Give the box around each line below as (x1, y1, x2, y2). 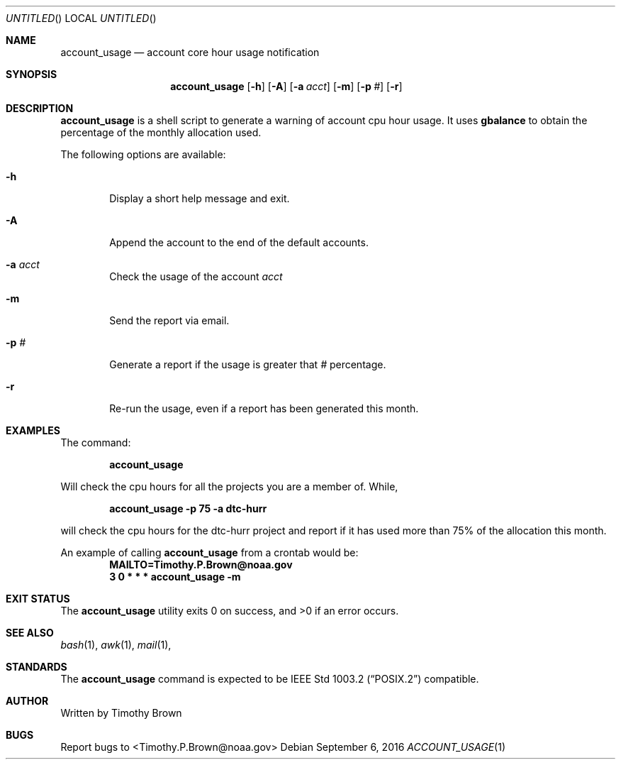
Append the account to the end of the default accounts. (109, 236, 369, 248)
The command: (60, 436, 131, 448)
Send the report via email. (109, 314, 230, 326)
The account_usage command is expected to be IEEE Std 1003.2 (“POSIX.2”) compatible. (60, 673, 479, 685)
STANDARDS (6, 661, 67, 673)
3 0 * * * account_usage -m (109, 571, 241, 583)
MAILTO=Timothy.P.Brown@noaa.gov (109, 558, 293, 571)
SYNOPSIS (6, 68, 57, 80)
